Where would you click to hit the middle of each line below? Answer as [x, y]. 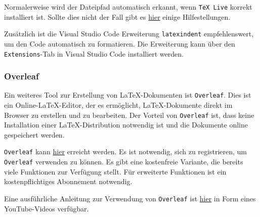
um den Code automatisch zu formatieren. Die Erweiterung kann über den [120, 43]
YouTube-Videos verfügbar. [47, 208]
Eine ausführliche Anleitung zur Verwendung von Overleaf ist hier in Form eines [130, 198]
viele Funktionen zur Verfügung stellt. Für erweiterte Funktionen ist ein [115, 171]
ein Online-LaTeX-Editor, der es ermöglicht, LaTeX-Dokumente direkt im [118, 105]
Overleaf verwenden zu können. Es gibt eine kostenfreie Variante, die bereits [124, 162]
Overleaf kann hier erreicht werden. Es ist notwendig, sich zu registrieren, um [126, 151]
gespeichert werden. [34, 134]
